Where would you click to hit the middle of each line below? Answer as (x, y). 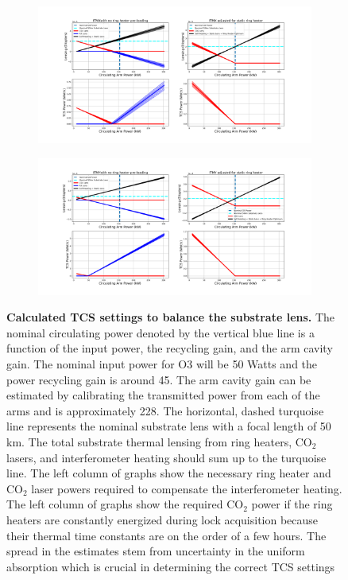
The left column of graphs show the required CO (125, 504)
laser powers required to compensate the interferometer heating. (187, 488)
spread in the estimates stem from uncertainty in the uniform (156, 551)
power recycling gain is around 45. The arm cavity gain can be (159, 379)
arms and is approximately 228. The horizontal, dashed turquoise (165, 410)
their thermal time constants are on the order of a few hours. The (166, 535)
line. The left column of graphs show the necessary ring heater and (169, 473)
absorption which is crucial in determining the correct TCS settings (171, 566)
